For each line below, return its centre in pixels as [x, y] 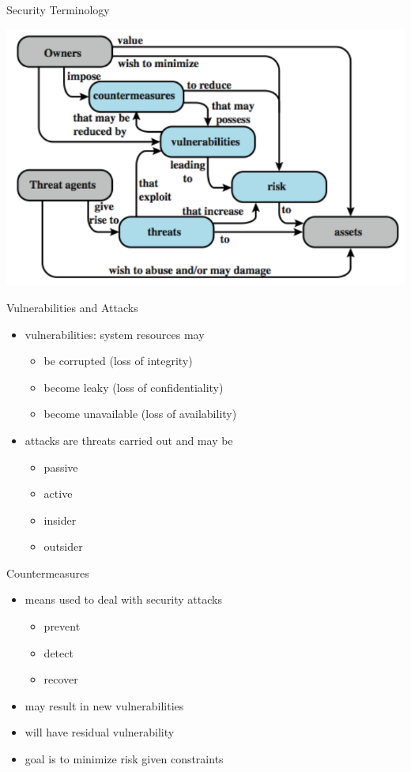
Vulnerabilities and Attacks [72, 307]
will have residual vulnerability [100, 732]
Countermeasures [48, 572]
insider [60, 520]
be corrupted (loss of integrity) [118, 361]
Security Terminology [58, 9]
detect [58, 652]
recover [61, 679]
